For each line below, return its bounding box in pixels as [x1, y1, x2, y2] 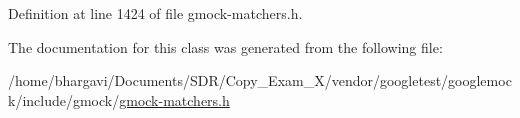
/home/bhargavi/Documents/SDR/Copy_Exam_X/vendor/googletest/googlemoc [8, 70, 512, 91]
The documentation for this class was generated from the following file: [8, 36, 443, 57]
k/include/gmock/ [8, 89, 120, 110]
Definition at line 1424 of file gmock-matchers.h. [8, 3, 303, 23]
